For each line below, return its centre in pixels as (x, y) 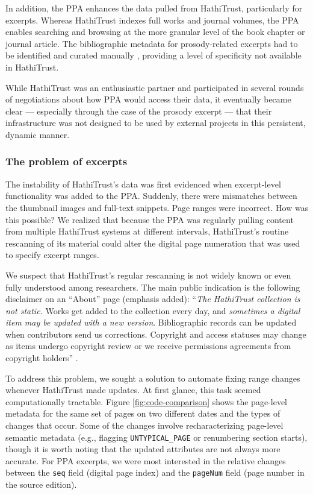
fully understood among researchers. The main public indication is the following (153, 287)
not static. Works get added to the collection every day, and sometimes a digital (153, 310)
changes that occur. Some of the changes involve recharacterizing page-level (144, 425)
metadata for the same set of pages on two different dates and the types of (143, 413)
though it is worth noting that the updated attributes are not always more (143, 449)
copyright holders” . (42, 358)
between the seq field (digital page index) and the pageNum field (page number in (155, 472)
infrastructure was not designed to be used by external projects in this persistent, (156, 123)
